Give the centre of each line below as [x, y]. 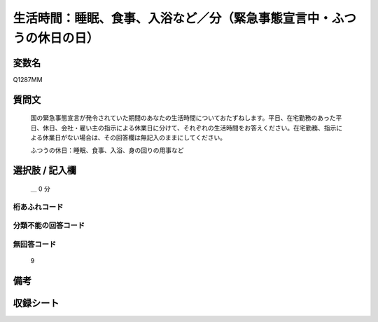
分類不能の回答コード [49, 226]
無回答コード [35, 244]
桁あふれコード [38, 207]
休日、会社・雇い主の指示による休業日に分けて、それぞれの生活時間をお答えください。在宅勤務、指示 [189, 128]
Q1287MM [28, 79]
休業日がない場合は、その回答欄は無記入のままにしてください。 [134, 137]
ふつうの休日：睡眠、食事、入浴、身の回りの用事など [107, 150]
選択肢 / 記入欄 [45, 171]
